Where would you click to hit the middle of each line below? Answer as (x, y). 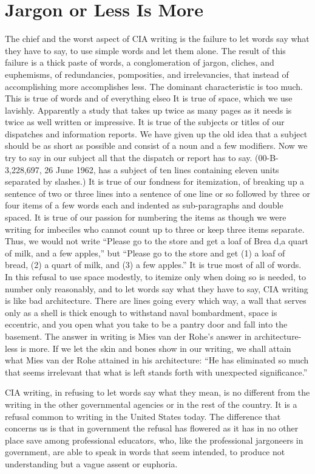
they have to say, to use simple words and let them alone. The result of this (145, 50)
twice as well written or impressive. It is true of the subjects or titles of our (145, 122)
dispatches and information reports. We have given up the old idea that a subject (156, 133)
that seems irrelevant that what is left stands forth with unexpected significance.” (156, 372)
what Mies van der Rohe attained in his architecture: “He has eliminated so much (157, 360)
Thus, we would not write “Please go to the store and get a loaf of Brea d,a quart (157, 241)
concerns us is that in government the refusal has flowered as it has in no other (152, 428)
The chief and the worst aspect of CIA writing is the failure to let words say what (157, 39)
